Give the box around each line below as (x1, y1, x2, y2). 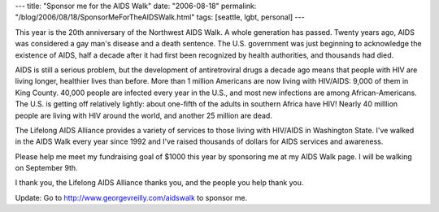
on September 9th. (15, 163, 78, 173)
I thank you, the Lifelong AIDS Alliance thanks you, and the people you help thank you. (15, 178, 304, 188)
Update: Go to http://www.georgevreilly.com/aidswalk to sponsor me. (15, 193, 248, 202)
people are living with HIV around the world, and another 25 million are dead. (15, 110, 272, 120)
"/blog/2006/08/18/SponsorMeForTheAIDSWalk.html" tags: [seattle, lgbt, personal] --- (15, 12, 305, 22)
